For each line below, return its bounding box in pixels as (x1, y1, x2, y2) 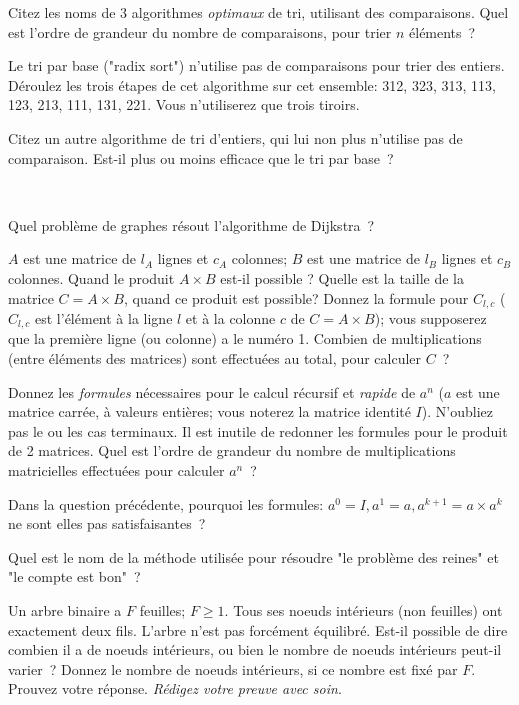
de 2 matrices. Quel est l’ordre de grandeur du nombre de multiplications (8, 440, 456, 461)
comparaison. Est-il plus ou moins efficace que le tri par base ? (8, 147, 394, 168)
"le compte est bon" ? (8, 566, 141, 587)
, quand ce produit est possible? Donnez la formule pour (123, 287, 469, 308)
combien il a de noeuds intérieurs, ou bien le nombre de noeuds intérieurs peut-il (8, 639, 502, 660)
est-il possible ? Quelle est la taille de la (220, 267, 464, 288)
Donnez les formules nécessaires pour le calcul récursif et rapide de (8, 381, 416, 402)
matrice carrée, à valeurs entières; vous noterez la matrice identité (8, 401, 411, 422)
